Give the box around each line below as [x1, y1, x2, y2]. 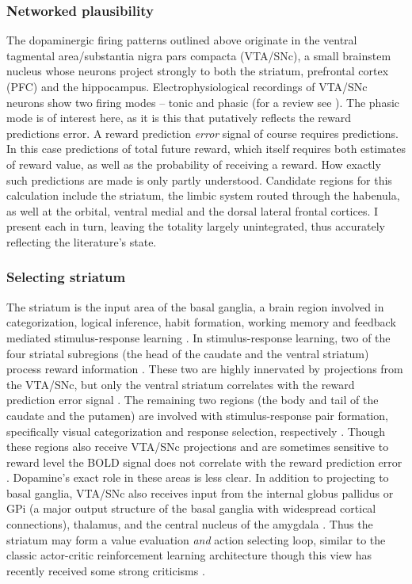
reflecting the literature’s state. [6, 233, 157, 250]
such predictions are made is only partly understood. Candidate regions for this [6, 171, 392, 188]
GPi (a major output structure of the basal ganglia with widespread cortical [6, 500, 376, 517]
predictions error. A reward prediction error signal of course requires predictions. [6, 124, 399, 141]
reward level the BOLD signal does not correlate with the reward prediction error [6, 453, 402, 470]
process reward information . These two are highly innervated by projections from [6, 361, 403, 377]
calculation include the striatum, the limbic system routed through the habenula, [6, 187, 400, 204]
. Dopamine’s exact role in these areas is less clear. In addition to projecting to [6, 469, 389, 486]
